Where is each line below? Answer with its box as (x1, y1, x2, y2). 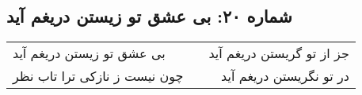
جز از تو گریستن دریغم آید (208, 44, 349, 63)
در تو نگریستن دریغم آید (221, 67, 349, 86)
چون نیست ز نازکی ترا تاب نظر (13, 67, 184, 86)
